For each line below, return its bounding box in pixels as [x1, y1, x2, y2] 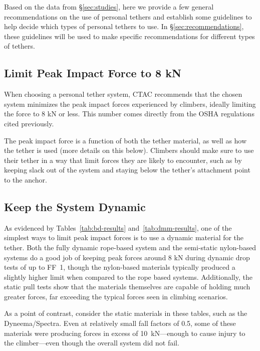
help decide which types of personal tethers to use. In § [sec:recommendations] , [4, 21, 244, 32]
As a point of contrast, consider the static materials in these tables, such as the [4, 308, 247, 318]
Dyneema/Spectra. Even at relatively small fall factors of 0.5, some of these [4, 318, 236, 328]
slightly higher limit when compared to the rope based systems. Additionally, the [4, 271, 252, 282]
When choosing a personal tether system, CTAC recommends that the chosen [4, 89, 242, 99]
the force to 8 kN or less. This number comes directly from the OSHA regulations [4, 108, 254, 119]
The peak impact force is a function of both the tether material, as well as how [4, 135, 247, 145]
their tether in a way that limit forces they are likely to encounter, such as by [4, 154, 242, 165]
